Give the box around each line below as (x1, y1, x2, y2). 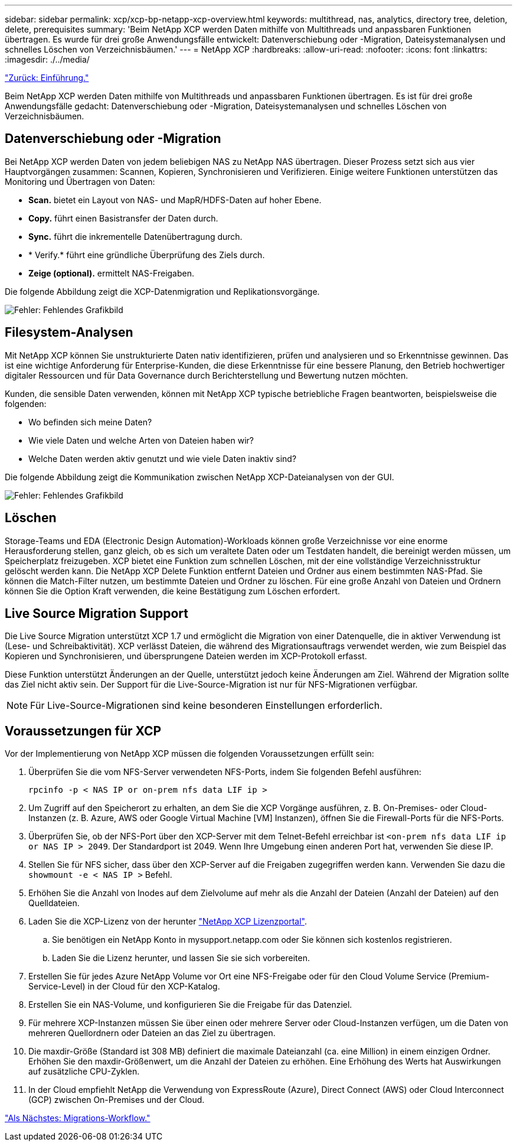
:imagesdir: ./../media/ (5, 54, 90, 64)
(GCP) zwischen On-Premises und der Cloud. (28, 1095, 205, 1105)
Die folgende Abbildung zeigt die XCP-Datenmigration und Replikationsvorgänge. (5, 286, 320, 297)
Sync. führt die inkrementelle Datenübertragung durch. (28, 231, 243, 242)
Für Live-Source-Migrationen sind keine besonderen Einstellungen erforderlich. (30, 699, 382, 712)
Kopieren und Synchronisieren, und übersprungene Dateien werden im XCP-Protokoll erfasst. (5, 651, 367, 662)
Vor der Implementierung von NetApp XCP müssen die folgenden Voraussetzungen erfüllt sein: (5, 748, 374, 759)
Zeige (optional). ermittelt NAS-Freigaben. (28, 268, 195, 278)
